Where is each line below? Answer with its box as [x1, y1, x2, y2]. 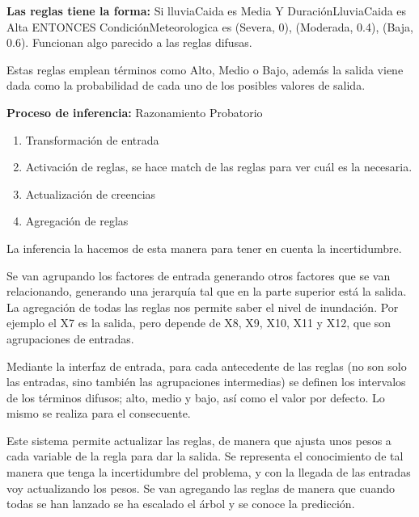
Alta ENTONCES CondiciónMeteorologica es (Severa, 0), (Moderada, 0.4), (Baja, [6, 18, 413, 35]
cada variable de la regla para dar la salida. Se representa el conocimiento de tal [6, 448, 404, 464]
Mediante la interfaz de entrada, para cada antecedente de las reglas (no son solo [6, 357, 407, 374]
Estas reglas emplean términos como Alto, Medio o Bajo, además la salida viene [6, 61, 404, 78]
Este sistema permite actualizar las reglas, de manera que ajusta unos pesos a [6, 431, 391, 448]
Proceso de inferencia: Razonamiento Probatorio [6, 103, 263, 120]
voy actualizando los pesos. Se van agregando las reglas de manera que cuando [6, 479, 395, 496]
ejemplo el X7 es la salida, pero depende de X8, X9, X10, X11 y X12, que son [6, 314, 391, 331]
